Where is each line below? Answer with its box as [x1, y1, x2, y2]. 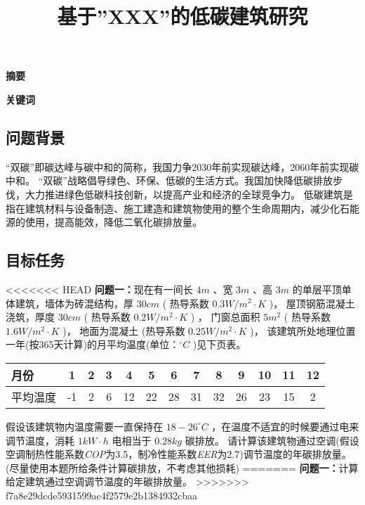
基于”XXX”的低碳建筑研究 [57, 1, 308, 30]
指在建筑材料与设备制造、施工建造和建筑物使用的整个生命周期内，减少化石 [6, 200, 350, 215]
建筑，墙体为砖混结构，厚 [15, 295, 133, 310]
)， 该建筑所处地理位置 [250, 323, 356, 338]
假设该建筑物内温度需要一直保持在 [6, 418, 163, 433]
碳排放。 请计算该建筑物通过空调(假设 [185, 433, 359, 447]
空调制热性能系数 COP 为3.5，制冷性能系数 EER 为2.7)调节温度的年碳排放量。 [6, 447, 352, 461]
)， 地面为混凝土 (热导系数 [62, 323, 185, 338]
